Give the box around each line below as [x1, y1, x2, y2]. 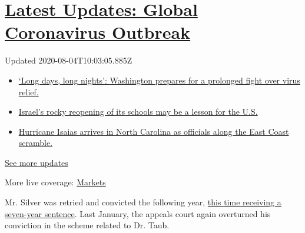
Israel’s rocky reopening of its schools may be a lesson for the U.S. [18, 105, 258, 118]
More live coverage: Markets [5, 176, 106, 188]
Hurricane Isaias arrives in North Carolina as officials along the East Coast [18, 125, 289, 137]
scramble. [18, 137, 53, 149]
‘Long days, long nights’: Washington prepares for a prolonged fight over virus [18, 74, 300, 86]
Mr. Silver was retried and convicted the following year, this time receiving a [5, 196, 281, 208]
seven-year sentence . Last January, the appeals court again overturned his [5, 207, 271, 219]
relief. [18, 85, 39, 98]
